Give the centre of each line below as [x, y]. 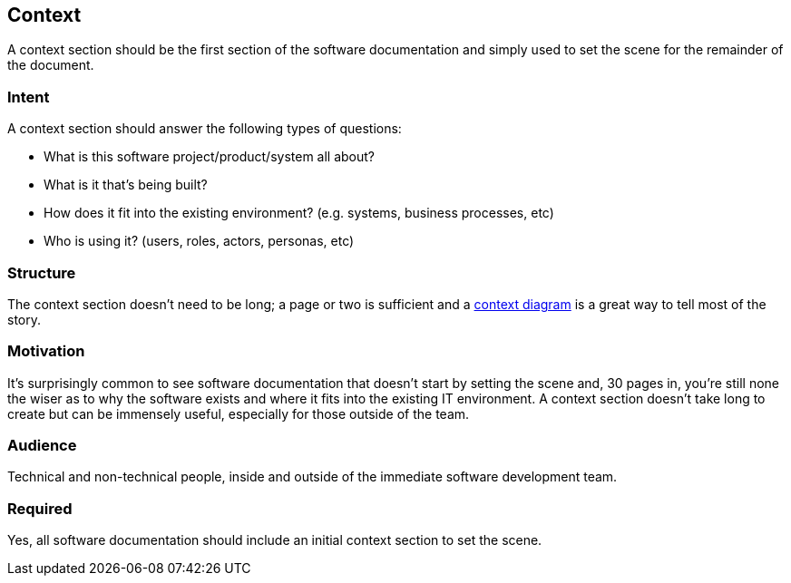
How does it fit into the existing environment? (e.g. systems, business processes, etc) [299, 213]
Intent [29, 97]
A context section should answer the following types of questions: [205, 129]
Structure [42, 272]
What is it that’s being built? [126, 185]
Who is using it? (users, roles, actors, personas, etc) [199, 241]
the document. [51, 65]
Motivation [46, 351]
